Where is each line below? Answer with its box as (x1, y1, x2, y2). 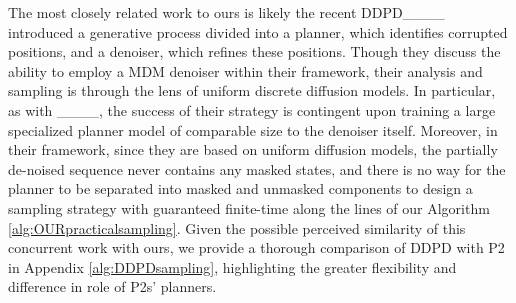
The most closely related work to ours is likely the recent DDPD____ (8, 2, 445, 22)
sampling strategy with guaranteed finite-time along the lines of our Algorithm (8, 197, 490, 218)
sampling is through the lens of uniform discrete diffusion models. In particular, (8, 80, 496, 101)
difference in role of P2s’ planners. (8, 276, 217, 297)
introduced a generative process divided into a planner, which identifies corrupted (8, 21, 508, 42)
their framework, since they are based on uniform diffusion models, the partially (8, 139, 498, 160)
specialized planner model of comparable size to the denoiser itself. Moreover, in (8, 119, 498, 140)
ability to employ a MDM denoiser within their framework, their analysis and (8, 60, 483, 81)
